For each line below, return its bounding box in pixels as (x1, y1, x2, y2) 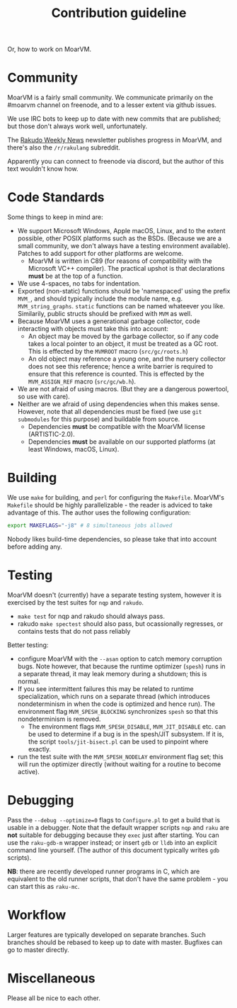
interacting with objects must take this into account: (17, 325, 168, 333)
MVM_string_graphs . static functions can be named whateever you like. (17, 302, 225, 310)
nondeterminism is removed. (17, 715, 101, 723)
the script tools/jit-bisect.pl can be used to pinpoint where (28, 737, 209, 746)
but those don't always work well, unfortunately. (7, 122, 147, 130)
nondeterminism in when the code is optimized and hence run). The (17, 700, 216, 708)
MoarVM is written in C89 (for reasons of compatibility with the (28, 257, 212, 265)
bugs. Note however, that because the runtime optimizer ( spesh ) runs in (17, 661, 226, 671)
